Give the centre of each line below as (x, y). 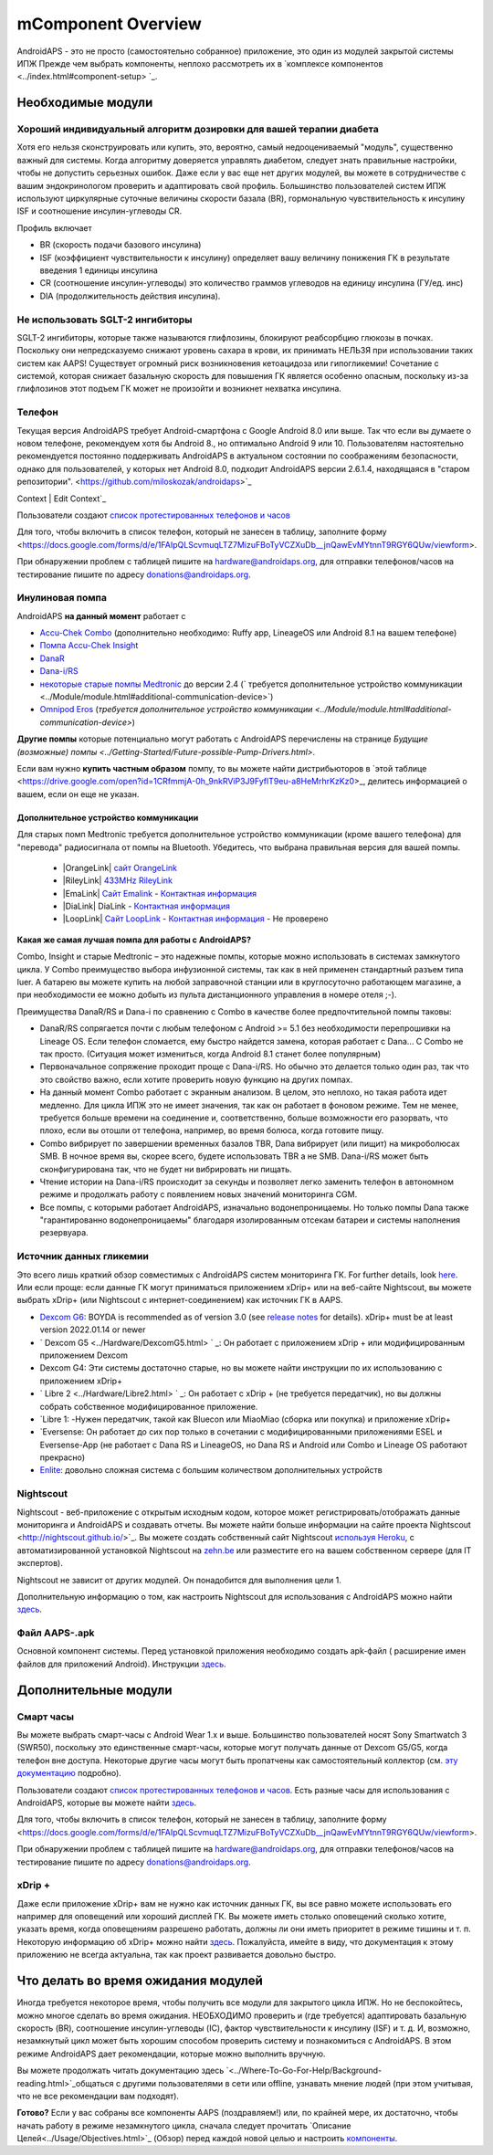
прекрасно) (63, 1457)
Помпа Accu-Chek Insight (89, 646)
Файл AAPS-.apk (56, 1633)
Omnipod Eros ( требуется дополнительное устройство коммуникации (176, 710)
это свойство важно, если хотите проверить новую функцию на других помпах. (196, 1079)
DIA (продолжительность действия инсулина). (130, 296)
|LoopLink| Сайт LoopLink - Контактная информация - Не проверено (195, 919)
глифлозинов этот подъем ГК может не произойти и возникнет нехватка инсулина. (179, 389)
